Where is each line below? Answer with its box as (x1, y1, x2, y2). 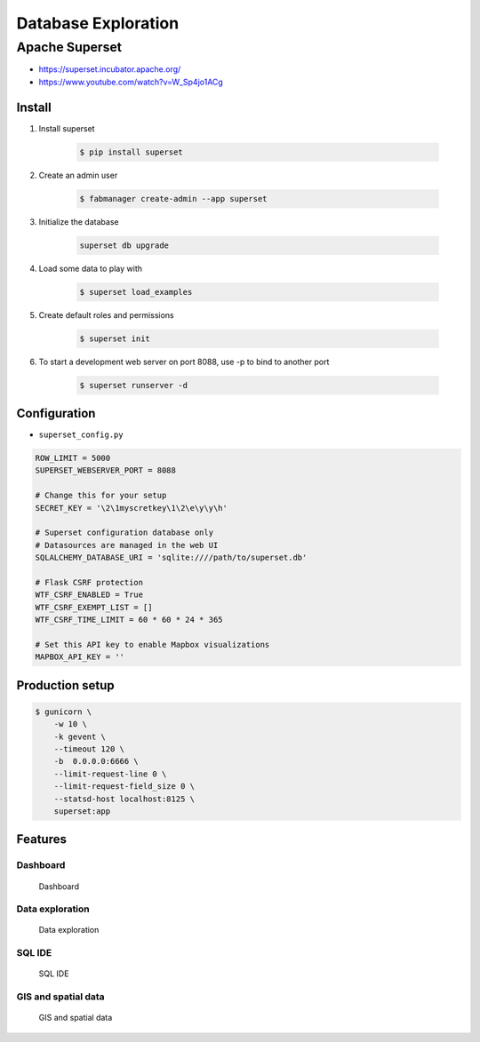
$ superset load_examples (79, 287, 193, 297)
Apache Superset (16, 39, 123, 55)
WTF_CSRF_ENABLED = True (35, 590, 144, 600)
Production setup (16, 678, 115, 693)
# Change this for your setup (35, 490, 167, 501)
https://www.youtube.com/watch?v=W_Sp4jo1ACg (38, 76, 224, 87)
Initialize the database (38, 216, 119, 227)
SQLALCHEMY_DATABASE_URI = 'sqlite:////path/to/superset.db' (35, 553, 308, 563)
